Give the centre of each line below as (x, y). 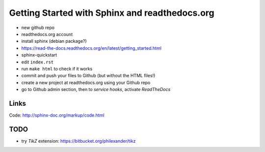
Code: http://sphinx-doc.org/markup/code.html (57, 115)
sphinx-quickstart (39, 55)
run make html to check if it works (57, 68)
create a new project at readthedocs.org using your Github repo (86, 82)
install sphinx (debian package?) (54, 41)
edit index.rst (38, 62)
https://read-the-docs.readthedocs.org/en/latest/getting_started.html (92, 48)
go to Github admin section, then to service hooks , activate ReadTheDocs (96, 90)
